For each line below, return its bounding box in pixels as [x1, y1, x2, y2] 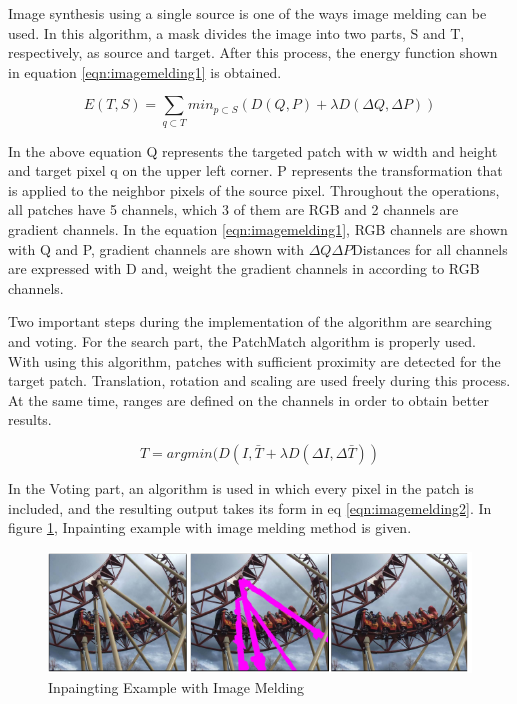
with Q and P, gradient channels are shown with [8, 238, 305, 259]
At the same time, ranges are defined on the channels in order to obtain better [8, 389, 490, 410]
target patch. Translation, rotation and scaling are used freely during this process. [8, 370, 511, 391]
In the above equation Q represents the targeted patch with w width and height [8, 140, 498, 161]
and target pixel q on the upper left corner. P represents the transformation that [8, 160, 503, 181]
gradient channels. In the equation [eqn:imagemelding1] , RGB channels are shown [8, 219, 508, 240]
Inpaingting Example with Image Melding [48, 676, 305, 697]
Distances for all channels [352, 238, 508, 259]
